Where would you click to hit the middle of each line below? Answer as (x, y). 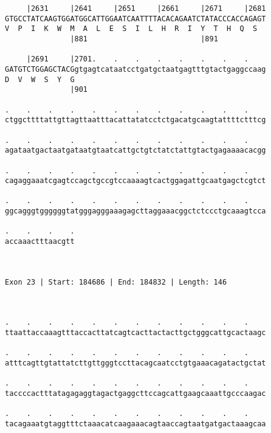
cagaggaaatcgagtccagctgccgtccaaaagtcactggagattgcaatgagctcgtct (135, 181)
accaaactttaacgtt (40, 242)
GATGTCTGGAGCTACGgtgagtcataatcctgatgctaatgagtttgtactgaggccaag (135, 69)
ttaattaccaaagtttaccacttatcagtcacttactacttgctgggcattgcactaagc (135, 333)
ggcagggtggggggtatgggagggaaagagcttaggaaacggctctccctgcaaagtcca (135, 211)
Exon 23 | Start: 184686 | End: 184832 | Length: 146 (116, 282)
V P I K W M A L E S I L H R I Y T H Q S (131, 29)
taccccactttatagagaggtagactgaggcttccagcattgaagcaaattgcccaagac (135, 393)
